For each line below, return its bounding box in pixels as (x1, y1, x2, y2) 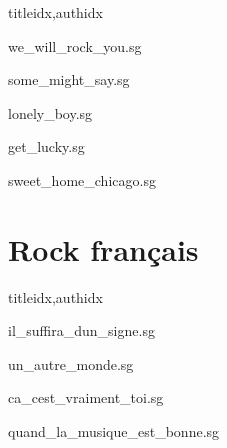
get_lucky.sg (8, 136, 85, 157)
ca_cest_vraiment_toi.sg (8, 387, 164, 408)
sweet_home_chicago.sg (8, 169, 156, 190)
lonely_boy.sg (8, 102, 93, 123)
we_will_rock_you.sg (8, 35, 142, 56)
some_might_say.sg (8, 69, 130, 90)
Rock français (8, 228, 199, 269)
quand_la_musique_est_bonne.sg (8, 421, 220, 442)
